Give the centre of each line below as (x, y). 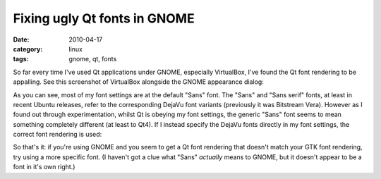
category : (28, 49)
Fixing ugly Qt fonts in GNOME (104, 18)
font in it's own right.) (44, 167)
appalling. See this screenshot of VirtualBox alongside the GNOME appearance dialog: (138, 82)
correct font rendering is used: (58, 135)
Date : (21, 39)
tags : (21, 59)
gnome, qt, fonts (93, 59)
